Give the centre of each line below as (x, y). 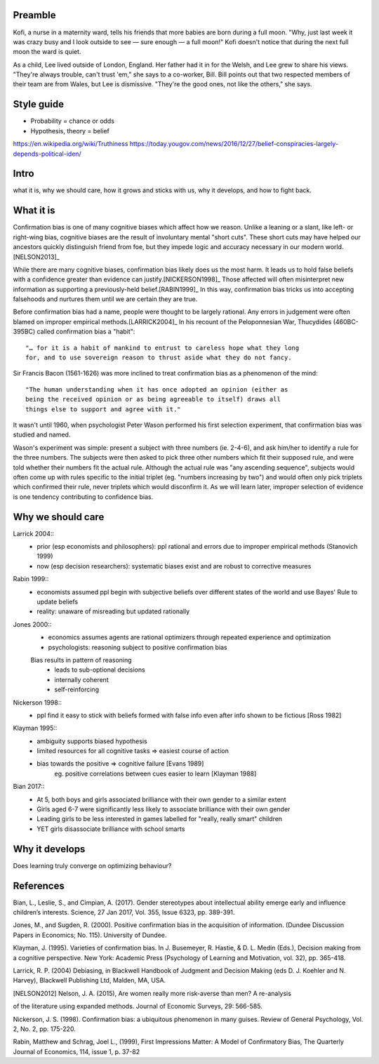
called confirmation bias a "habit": (86, 332)
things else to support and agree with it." (104, 409)
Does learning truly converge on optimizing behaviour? (92, 865)
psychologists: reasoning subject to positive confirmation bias (138, 647)
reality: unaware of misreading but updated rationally (113, 611)
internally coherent (81, 679)
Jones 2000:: (32, 624)
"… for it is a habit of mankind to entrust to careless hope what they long (162, 348)
